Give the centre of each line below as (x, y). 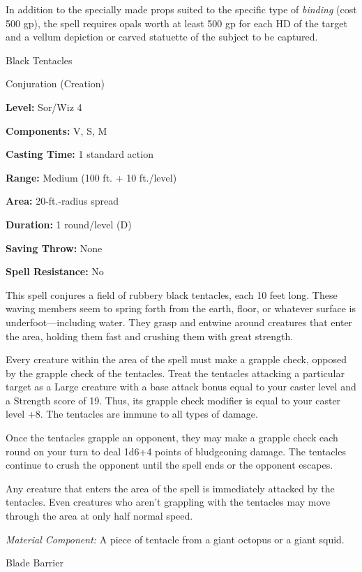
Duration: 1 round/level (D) (69, 224)
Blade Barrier (35, 563)
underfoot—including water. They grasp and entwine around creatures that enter (179, 322)
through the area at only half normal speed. (99, 516)
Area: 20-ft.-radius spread (62, 201)
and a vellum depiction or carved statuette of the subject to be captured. (162, 37)
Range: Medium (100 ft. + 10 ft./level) (91, 177)
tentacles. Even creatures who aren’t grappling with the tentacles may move (168, 502)
